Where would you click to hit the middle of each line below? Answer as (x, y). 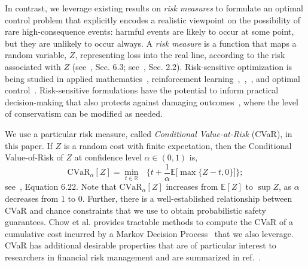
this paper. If (29, 145)
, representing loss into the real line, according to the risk (180, 55)
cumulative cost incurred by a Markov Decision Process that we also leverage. (149, 233)
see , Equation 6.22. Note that (61, 186)
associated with (33, 66)
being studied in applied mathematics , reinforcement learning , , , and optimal (153, 78)
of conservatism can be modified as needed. (84, 113)
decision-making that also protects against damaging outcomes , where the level (152, 101)
